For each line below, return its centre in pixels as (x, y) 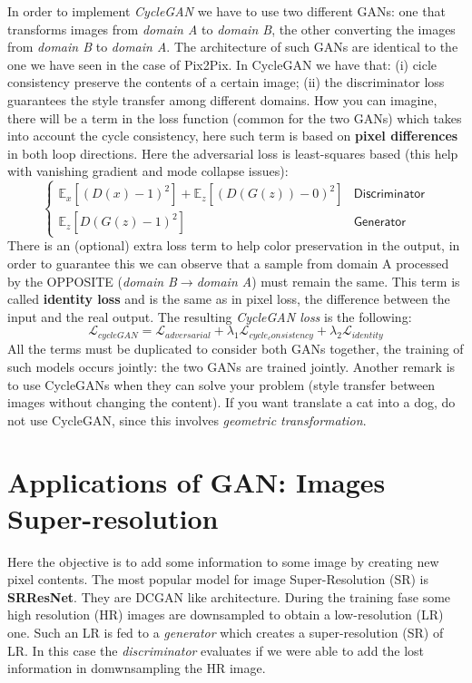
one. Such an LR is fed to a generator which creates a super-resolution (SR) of (226, 632)
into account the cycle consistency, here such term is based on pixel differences (233, 136)
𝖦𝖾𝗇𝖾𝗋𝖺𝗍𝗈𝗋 (380, 223)
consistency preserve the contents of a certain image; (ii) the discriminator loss (226, 82)
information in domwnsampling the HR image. (137, 668)
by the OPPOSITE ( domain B (92, 281)
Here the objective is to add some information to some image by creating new (223, 561)
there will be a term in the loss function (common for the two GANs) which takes (235, 117)
